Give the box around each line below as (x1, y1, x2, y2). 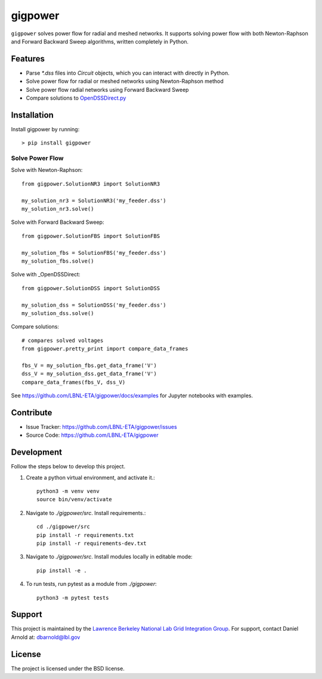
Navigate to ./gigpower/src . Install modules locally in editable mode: (26, 553, 193, 560)
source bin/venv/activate (36, 496, 113, 503)
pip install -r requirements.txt (36, 532, 134, 538)
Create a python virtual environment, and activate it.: (26, 474, 155, 481)
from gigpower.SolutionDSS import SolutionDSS (21, 285, 160, 292)
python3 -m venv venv (36, 488, 100, 495)
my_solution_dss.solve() (21, 310, 94, 316)
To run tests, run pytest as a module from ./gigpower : (26, 581, 157, 588)
